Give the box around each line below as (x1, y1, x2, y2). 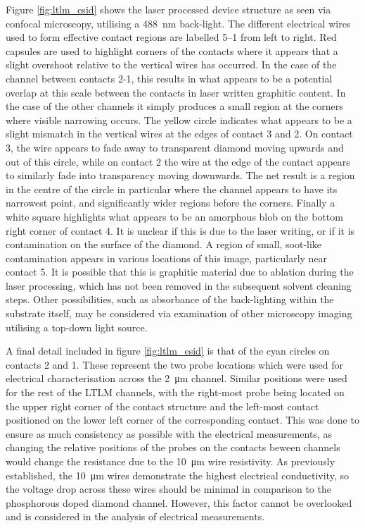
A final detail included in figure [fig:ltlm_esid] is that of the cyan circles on (6, 343, 330, 358)
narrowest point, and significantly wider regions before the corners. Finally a (6, 195, 335, 210)
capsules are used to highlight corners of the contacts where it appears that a (6, 43, 338, 58)
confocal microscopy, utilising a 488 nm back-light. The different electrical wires (6, 16, 351, 30)
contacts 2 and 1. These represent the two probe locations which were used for (6, 357, 344, 372)
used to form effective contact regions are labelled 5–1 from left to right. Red (6, 30, 337, 44)
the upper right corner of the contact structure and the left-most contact (6, 398, 319, 413)
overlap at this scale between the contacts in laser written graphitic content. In (6, 85, 346, 99)
